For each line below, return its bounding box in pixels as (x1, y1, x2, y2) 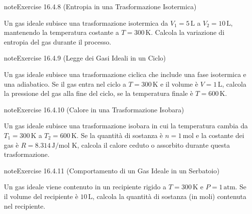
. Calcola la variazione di (151, 27, 225, 37)
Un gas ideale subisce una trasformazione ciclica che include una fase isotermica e (4, 69, 247, 79)
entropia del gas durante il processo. (4, 36, 111, 46)
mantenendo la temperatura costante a (4, 27, 119, 37)
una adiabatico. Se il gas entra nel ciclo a (4, 78, 126, 89)
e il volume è (160, 78, 198, 89)
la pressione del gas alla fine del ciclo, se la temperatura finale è (4, 88, 193, 98)
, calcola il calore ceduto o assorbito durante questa (77, 139, 230, 150)
